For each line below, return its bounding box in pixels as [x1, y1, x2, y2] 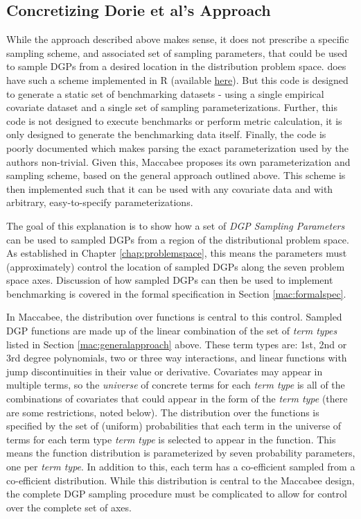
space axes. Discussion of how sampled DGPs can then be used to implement [6, 273, 333, 287]
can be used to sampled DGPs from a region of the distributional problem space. [6, 232, 349, 246]
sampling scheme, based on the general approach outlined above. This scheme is [6, 168, 346, 182]
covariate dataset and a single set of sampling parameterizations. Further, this [6, 100, 338, 114]
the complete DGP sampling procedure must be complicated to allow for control [6, 486, 347, 501]
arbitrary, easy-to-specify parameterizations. [6, 195, 193, 210]
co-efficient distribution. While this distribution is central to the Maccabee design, [6, 473, 355, 487]
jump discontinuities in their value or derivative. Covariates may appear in [6, 364, 323, 378]
